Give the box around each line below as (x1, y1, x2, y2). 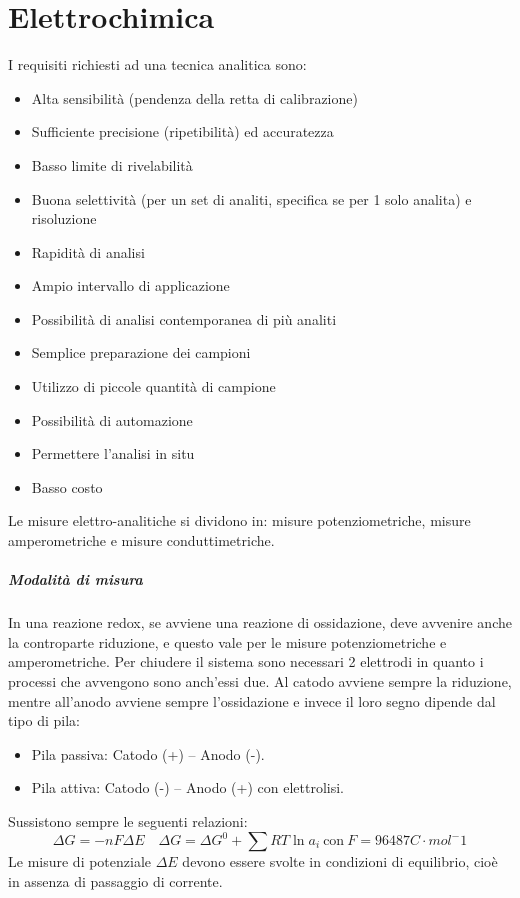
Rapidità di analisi (31, 241, 145, 262)
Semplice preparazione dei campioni (31, 342, 251, 363)
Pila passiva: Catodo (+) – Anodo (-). (31, 743, 265, 764)
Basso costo (31, 476, 103, 497)
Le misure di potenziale (8, 851, 152, 872)
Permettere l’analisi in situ (31, 443, 195, 464)
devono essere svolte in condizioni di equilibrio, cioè (182, 851, 498, 872)
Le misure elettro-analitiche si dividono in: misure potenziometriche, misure (8, 510, 471, 531)
